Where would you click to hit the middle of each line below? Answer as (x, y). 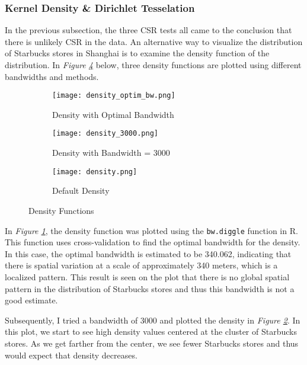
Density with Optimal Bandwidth (113, 114)
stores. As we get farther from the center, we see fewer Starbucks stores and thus (152, 343)
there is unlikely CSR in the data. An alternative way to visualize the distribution (154, 41)
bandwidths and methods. (52, 76)
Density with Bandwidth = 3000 (111, 153)
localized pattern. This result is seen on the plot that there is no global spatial (147, 276)
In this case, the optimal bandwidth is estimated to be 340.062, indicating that (148, 253)
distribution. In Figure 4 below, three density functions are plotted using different (153, 65)
